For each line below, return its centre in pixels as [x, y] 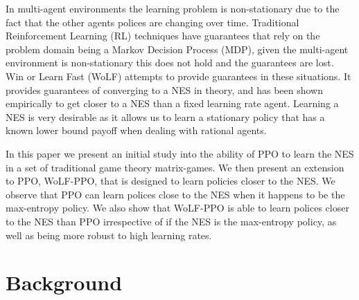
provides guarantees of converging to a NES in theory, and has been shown [165, 90]
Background [64, 282]
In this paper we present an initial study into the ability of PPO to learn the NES [180, 153]
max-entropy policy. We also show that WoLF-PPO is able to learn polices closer [177, 208]
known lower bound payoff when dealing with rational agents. [136, 130]
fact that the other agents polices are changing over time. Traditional [152, 22]
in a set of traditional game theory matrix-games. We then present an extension [175, 167]
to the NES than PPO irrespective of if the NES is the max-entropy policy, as [171, 221]
